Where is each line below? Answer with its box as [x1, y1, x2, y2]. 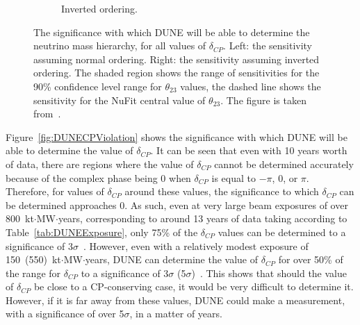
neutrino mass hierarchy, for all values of [33, 38, 206, 53]
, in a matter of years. [129, 306, 222, 321]
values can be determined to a [218, 224, 346, 239]
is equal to [211, 170, 256, 185]
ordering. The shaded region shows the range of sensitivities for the [33, 65, 320, 80]
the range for [6, 265, 61, 280]
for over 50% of [278, 252, 343, 267]
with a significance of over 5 [6, 306, 124, 321]
